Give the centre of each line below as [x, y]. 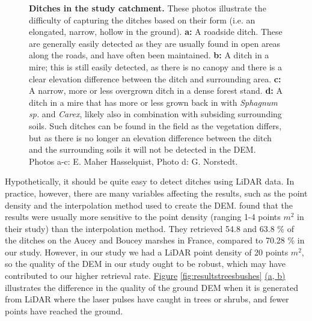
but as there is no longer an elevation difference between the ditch [150, 137]
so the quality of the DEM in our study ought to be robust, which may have [145, 264]
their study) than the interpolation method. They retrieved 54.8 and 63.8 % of [149, 228]
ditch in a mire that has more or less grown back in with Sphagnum [153, 102]
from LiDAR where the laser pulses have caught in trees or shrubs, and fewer [147, 299]
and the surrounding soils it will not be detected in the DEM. [142, 149]
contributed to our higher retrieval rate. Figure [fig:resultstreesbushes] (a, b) [145, 276]
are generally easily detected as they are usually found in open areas [155, 43]
